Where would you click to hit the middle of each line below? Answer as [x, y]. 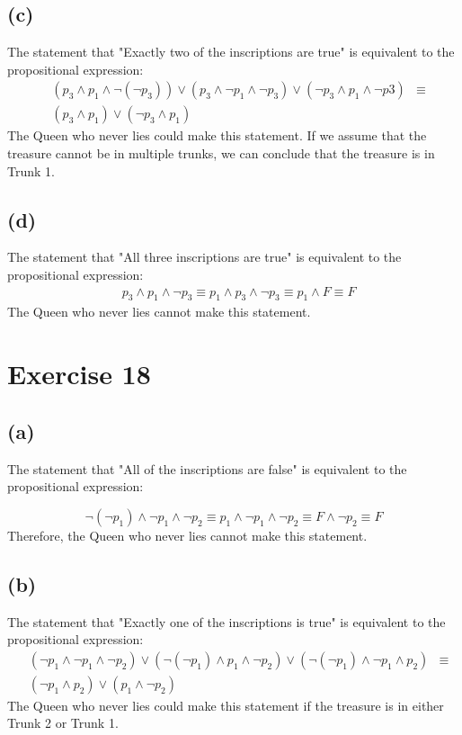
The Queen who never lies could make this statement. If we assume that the [217, 135]
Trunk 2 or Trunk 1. [63, 723]
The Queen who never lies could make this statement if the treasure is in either [226, 705]
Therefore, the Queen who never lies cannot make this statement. [187, 535]
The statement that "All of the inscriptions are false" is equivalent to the [207, 468]
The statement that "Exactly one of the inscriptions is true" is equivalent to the [227, 621]
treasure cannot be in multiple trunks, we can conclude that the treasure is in [221, 153]
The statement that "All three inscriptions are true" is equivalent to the [204, 257]
